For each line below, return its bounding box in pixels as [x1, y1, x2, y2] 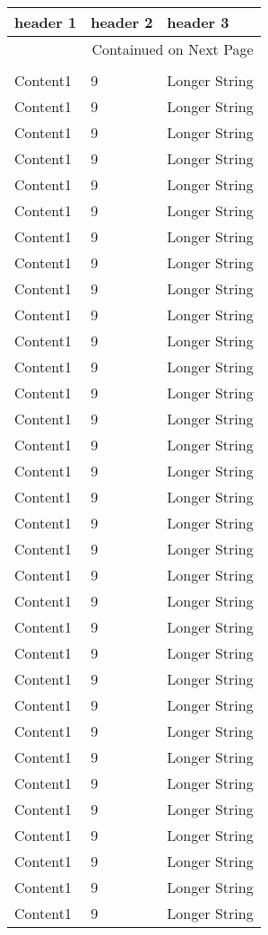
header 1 [14, 12, 77, 32]
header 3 [167, 12, 229, 32]
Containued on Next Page [91, 39, 254, 59]
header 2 [91, 12, 153, 32]
